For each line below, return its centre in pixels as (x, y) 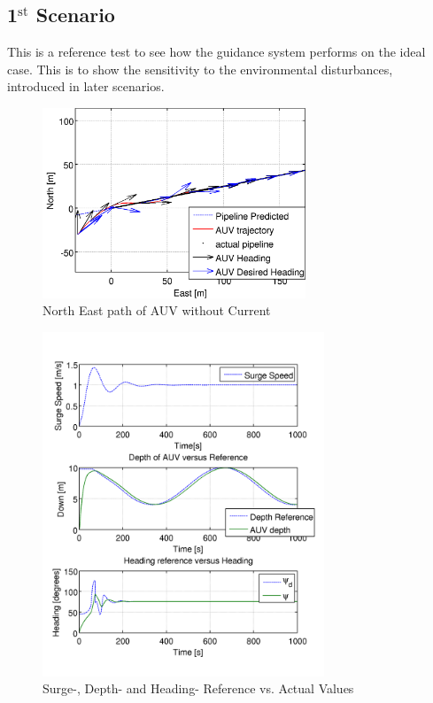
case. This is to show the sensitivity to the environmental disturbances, (200, 69)
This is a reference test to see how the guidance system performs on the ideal (216, 52)
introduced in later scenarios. (86, 86)
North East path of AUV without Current (157, 310)
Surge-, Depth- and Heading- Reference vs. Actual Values (198, 688)
